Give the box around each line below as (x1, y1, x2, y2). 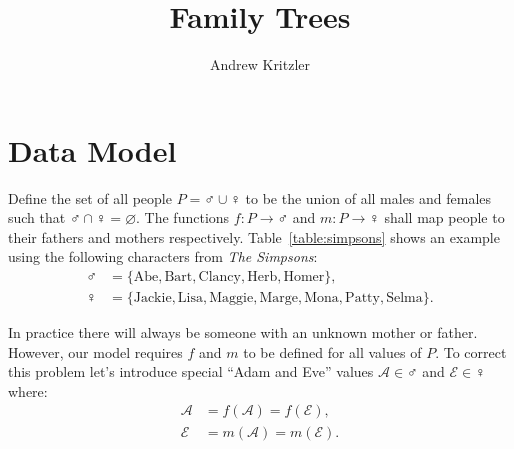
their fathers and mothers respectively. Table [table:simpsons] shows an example (8, 226, 500, 247)
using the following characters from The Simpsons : (8, 246, 318, 267)
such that (8, 207, 66, 228)
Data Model (8, 129, 177, 170)
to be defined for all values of (243, 341, 422, 362)
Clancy (198, 270, 241, 285)
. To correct (435, 341, 507, 362)
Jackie (133, 291, 172, 306)
